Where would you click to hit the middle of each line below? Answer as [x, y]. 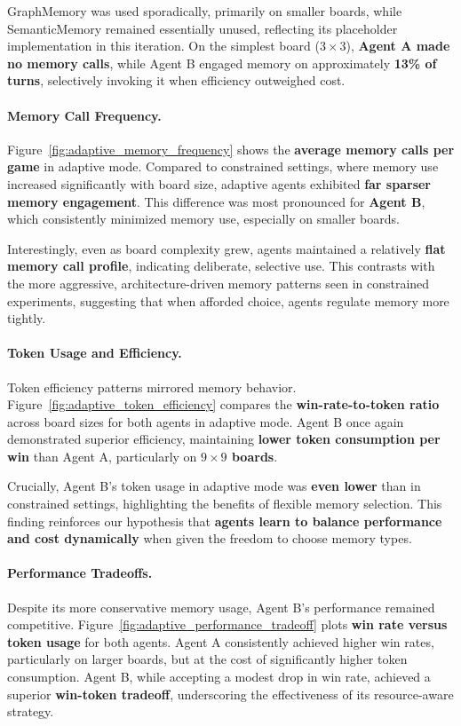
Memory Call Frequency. [84, 115]
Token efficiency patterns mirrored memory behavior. [152, 387]
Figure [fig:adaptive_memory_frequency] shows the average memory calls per [231, 149]
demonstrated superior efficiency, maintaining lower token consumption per [224, 439]
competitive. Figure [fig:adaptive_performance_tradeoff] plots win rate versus [227, 624]
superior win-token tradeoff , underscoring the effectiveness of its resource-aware [230, 694]
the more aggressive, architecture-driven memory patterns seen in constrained [219, 283]
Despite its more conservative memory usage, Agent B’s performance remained [221, 607]
